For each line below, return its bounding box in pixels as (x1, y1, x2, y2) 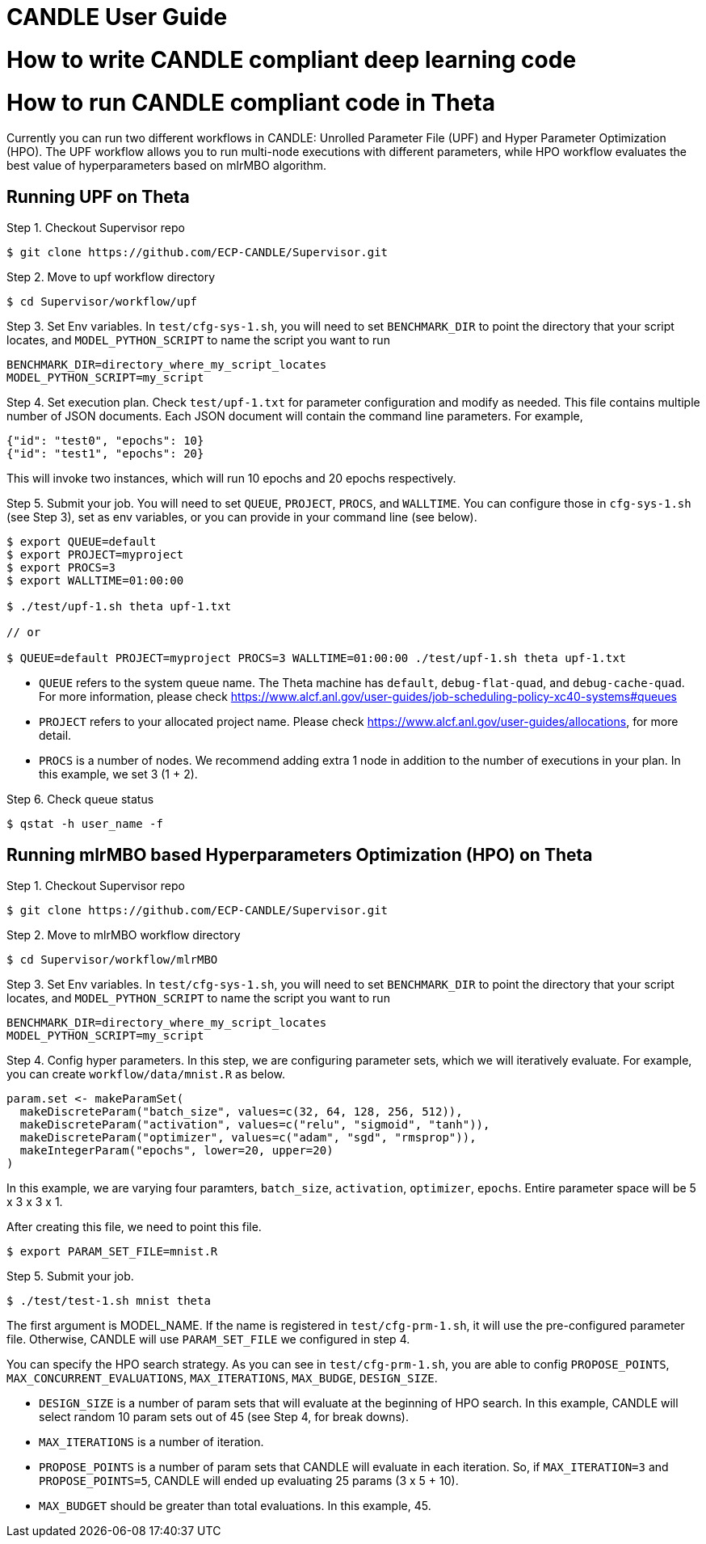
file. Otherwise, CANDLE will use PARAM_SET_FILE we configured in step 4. (6, 1331, 410, 1346)
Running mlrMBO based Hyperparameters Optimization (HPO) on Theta (6, 844, 593, 865)
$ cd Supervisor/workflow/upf (6, 295, 198, 309)
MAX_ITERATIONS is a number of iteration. (39, 1434, 264, 1449)
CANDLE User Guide (6, 3, 228, 31)
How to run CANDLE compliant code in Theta (6, 88, 496, 116)
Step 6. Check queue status (6, 792, 154, 807)
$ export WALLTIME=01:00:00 (6, 574, 184, 588)
